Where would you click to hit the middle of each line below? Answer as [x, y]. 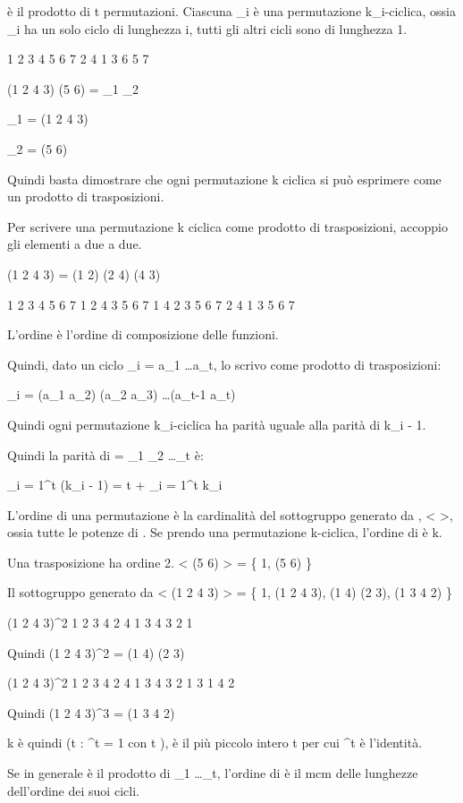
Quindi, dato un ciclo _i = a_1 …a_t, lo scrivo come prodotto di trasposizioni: [224, 364]
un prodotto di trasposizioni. [86, 196]
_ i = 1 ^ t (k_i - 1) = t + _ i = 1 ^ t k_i [115, 485]
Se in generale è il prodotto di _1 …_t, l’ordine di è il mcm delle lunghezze [213, 773]
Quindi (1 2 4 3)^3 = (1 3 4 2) [91, 712]
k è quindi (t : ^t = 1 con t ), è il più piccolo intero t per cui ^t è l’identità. [215, 743]
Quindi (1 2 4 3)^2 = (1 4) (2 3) [96, 652]
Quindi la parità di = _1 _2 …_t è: [105, 454]
